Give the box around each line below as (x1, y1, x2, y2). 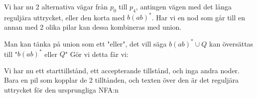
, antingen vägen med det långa (135, 1, 232, 11)
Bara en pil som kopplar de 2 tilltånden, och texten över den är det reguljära (4, 75, 239, 85)
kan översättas (209, 38, 254, 49)
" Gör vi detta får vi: (65, 49, 128, 59)
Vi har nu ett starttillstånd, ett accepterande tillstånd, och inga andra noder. (4, 65, 240, 75)
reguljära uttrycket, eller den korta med (4, 12, 125, 22)
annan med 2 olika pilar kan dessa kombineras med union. (4, 21, 182, 32)
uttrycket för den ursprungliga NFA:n (4, 84, 119, 95)
